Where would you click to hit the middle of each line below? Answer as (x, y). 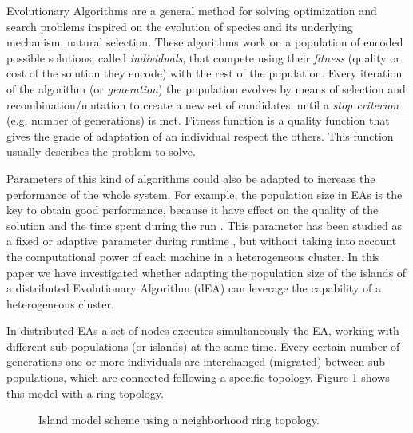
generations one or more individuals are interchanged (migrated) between (186, 361)
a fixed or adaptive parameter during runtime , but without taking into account (202, 241)
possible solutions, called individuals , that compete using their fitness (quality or (203, 57)
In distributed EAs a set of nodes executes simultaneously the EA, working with (203, 330)
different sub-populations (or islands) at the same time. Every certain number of (203, 346)
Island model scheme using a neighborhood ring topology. (179, 420)
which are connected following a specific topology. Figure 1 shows (230, 377)
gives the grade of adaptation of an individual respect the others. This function (200, 135)
